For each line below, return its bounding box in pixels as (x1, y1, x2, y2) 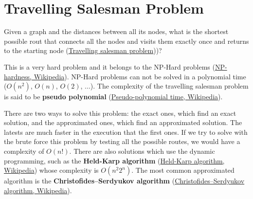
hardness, (4, 71, 32, 81)
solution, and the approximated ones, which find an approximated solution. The (4, 117, 242, 127)
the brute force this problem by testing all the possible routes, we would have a (4, 136, 240, 146)
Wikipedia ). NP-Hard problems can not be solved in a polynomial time (34, 71, 246, 81)
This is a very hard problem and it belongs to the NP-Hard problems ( (4, 61, 215, 72)
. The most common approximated (131, 165, 235, 175)
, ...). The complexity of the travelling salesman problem (80, 81, 249, 91)
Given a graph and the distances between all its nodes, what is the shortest (4, 26, 229, 36)
